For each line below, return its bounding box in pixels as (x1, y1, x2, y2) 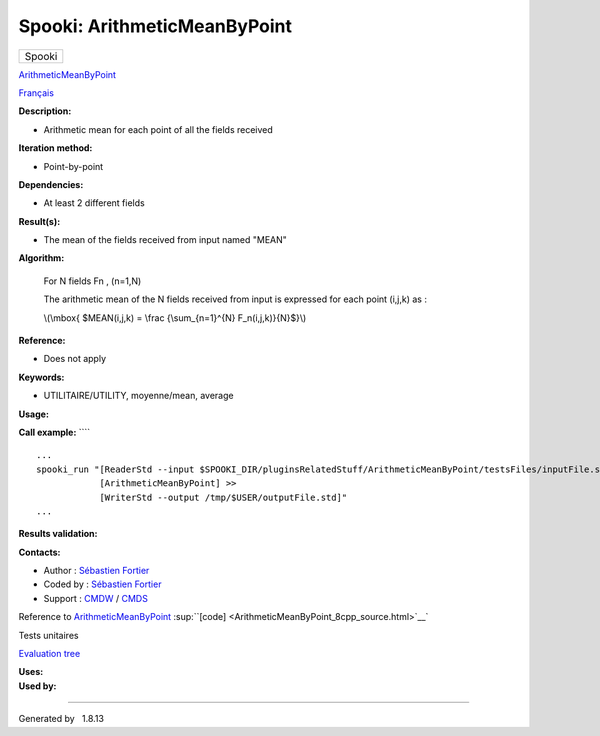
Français (18, 86, 55, 99)
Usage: (18, 408, 50, 420)
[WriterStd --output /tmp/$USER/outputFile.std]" (99, 491, 348, 503)
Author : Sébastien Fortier (43, 565, 150, 577)
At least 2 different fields (43, 197, 145, 209)
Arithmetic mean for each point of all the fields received (43, 123, 274, 135)
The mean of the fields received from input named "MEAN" (43, 234, 287, 246)
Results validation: (18, 528, 98, 540)
